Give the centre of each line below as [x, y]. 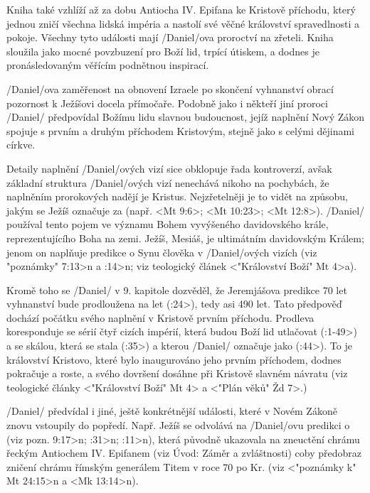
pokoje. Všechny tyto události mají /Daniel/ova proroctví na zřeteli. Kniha [170, 37]
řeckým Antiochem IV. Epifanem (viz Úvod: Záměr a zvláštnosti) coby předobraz [184, 453]
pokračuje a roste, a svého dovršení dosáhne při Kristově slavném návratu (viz [177, 373]
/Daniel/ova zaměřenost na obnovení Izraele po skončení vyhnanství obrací [170, 88]
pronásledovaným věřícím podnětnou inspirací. [108, 65]
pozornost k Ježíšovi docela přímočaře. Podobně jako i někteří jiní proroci [167, 103]
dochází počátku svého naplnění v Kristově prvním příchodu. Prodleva [160, 317]
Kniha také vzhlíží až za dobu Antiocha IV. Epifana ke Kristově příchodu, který [181, 9]
